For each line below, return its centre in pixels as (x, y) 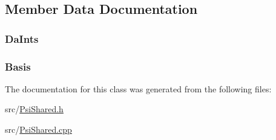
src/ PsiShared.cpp (38, 129)
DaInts (22, 38)
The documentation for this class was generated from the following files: (138, 88)
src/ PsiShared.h (34, 109)
